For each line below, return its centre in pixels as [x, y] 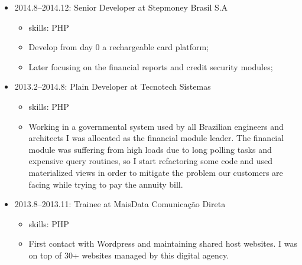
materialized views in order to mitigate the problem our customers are [156, 172]
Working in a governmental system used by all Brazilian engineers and [156, 126]
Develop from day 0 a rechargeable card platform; [119, 47]
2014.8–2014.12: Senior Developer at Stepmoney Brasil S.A [121, 7]
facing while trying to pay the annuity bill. [106, 184]
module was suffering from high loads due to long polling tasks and [150, 149]
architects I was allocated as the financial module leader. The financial [156, 138]
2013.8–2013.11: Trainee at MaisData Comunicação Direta [120, 204]
